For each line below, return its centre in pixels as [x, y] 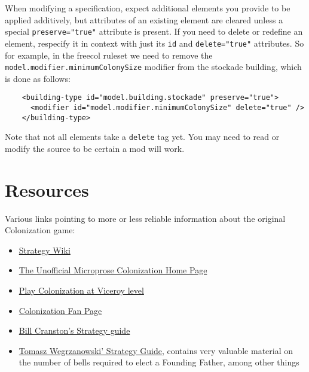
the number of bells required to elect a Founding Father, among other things [159, 362]
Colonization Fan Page [60, 310]
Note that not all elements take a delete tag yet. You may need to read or [142, 137]
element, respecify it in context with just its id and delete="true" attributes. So [154, 43]
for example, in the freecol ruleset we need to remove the [109, 55]
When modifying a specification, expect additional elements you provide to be [148, 8]
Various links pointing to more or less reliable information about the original [145, 218]
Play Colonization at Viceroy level [81, 290]
